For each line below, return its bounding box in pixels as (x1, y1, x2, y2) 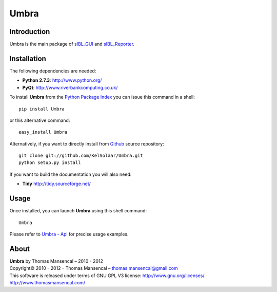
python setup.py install (18, 160, 81, 166)
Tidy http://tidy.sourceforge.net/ (22, 180, 91, 187)
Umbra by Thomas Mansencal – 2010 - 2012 (9, 258, 104, 264)
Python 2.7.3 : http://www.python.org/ (22, 77, 102, 83)
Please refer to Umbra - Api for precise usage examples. (9, 231, 129, 237)
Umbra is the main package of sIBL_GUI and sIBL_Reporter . (9, 41, 134, 47)
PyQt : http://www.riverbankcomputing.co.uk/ (22, 84, 118, 90)
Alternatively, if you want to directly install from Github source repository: (9, 140, 164, 147)
